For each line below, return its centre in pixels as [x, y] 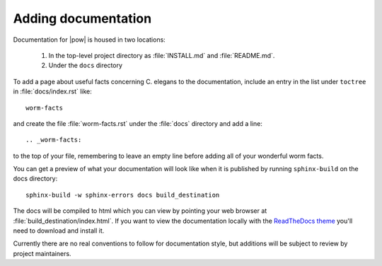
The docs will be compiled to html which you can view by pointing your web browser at [140, 211]
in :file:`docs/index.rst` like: [52, 91]
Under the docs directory [86, 65]
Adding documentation [82, 18]
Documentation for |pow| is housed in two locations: [89, 40]
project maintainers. [42, 253]
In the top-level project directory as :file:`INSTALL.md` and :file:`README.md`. [162, 55]
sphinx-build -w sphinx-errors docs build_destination [123, 195]
